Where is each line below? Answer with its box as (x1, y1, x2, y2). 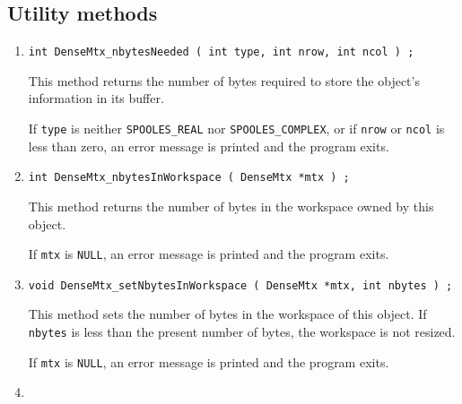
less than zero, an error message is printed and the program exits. (28, 136, 389, 155)
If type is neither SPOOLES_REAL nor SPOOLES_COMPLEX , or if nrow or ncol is (28, 119, 445, 138)
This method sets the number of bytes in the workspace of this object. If (28, 305, 427, 323)
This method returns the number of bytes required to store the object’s (28, 71, 420, 90)
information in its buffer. (28, 89, 164, 107)
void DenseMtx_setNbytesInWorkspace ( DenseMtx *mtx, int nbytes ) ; (28, 279, 453, 292)
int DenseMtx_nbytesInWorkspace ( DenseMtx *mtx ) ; (28, 171, 350, 185)
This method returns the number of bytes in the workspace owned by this (28, 196, 434, 215)
